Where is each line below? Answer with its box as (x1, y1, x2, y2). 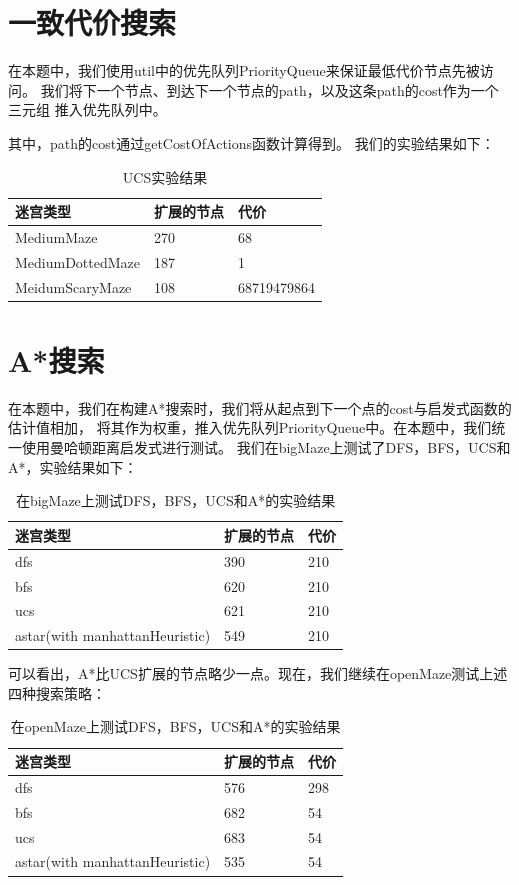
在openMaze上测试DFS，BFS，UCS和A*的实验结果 (10, 716, 341, 737)
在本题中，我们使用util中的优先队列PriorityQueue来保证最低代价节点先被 (8, 60, 480, 81)
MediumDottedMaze (15, 251, 141, 272)
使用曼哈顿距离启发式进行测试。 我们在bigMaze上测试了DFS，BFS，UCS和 (21, 437, 511, 458)
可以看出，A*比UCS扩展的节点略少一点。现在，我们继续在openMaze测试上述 (8, 663, 508, 684)
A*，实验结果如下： (8, 456, 138, 477)
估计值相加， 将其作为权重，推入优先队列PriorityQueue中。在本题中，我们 (8, 417, 492, 438)
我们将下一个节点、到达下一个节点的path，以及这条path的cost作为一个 (40, 79, 499, 100)
